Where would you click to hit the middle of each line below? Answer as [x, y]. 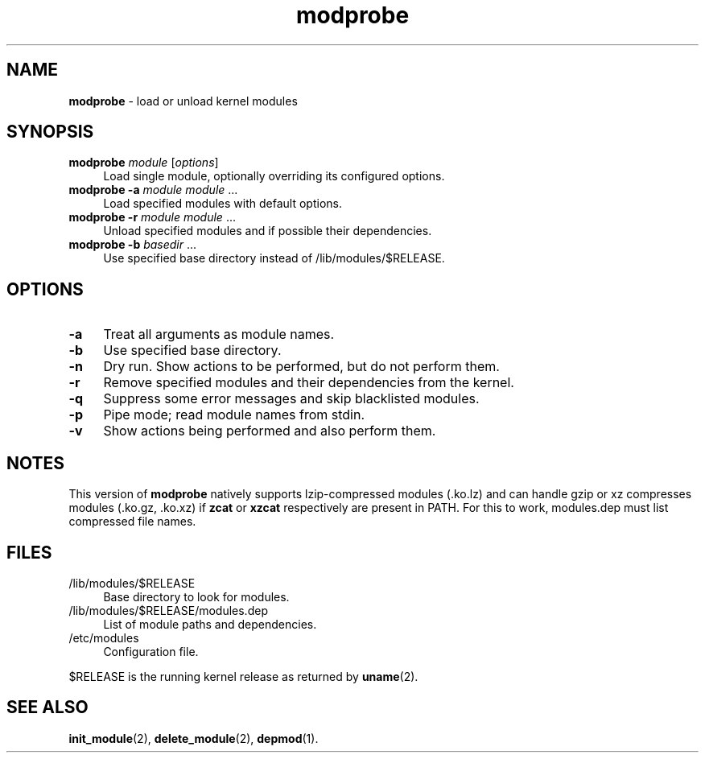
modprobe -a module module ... [153, 190]
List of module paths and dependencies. [210, 624]
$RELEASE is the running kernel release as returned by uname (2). [243, 676]
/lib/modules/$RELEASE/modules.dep [168, 610]
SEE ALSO [47, 707]
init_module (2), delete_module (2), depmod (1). [194, 738]
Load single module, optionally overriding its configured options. [274, 176]
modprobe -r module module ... [152, 217]
